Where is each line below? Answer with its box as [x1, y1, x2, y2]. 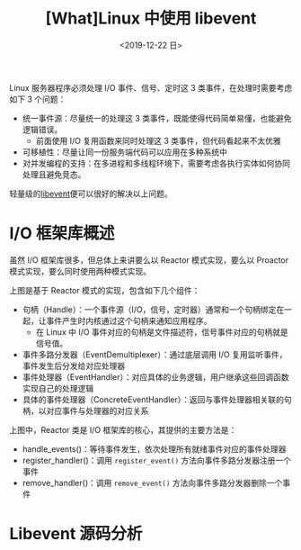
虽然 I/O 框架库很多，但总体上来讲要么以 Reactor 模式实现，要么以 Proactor [9, 254, 289, 266]
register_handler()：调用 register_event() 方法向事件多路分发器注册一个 [22, 455, 292, 465]
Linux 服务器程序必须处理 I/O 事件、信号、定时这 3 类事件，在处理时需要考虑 [9, 82, 293, 93]
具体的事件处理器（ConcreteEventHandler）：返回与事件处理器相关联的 [22, 393, 285, 405]
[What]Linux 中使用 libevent [45, 8, 257, 29]
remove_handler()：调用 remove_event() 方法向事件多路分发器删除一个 [22, 477, 283, 488]
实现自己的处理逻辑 [22, 383, 94, 393]
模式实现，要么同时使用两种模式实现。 [9, 266, 151, 276]
